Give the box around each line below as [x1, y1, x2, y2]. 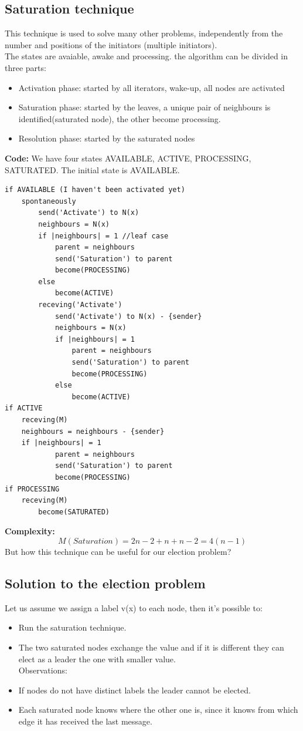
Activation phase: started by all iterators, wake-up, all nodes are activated [18, 81, 285, 93]
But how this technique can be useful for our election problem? [5, 545, 231, 557]
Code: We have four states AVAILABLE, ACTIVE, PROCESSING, [5, 151, 251, 164]
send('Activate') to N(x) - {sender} [55, 312, 202, 321]
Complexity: [5, 525, 55, 537]
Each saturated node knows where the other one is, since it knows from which [18, 703, 298, 716]
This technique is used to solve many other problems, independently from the [5, 27, 283, 39]
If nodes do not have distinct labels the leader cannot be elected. [18, 683, 251, 696]
